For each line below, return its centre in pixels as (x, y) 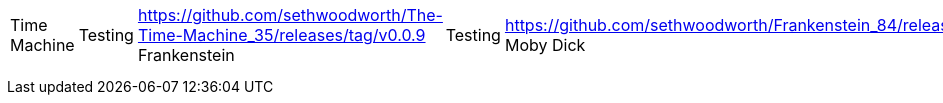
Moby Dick (545, 45)
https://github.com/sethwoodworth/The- (290, 15)
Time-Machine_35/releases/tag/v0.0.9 (281, 35)
